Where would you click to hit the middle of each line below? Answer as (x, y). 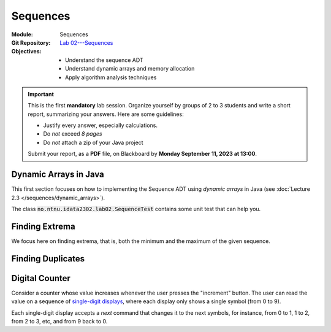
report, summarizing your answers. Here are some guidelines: (106, 114)
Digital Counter (41, 278)
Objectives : (26, 52)
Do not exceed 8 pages (73, 134)
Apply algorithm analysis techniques (111, 77)
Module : (22, 34)
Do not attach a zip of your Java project (93, 142)
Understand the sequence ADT (104, 60)
